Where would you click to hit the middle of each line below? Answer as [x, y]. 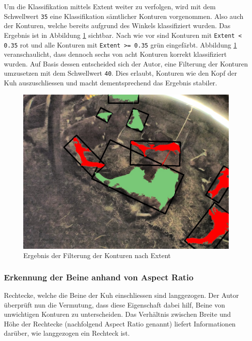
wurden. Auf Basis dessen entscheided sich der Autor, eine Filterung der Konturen [126, 63]
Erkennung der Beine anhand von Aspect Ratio [99, 277]
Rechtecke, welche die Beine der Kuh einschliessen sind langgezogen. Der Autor [121, 295]
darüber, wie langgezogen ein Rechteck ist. [67, 333]
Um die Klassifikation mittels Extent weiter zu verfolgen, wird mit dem [110, 6]
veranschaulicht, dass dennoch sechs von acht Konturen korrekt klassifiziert [115, 54]
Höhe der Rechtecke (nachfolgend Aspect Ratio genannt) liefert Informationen [120, 323]
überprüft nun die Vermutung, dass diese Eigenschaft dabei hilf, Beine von [115, 304]
